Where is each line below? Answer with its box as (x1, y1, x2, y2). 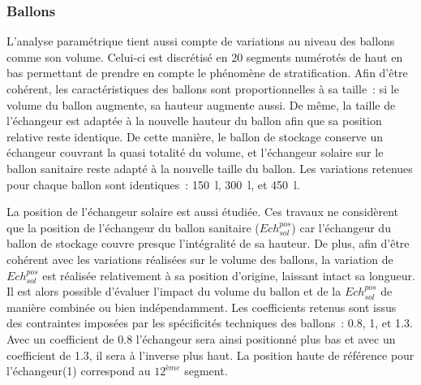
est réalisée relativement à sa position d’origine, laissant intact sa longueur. (42, 266, 415, 283)
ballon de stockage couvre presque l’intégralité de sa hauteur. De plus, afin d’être (6, 235, 410, 252)
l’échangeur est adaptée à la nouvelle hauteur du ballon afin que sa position (6, 112, 382, 129)
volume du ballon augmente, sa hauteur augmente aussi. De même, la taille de (6, 96, 396, 113)
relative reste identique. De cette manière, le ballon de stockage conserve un (6, 128, 384, 145)
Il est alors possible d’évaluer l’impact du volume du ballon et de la (6, 283, 342, 300)
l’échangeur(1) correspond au (6, 362, 151, 379)
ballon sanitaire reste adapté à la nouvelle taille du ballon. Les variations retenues (6, 159, 413, 176)
